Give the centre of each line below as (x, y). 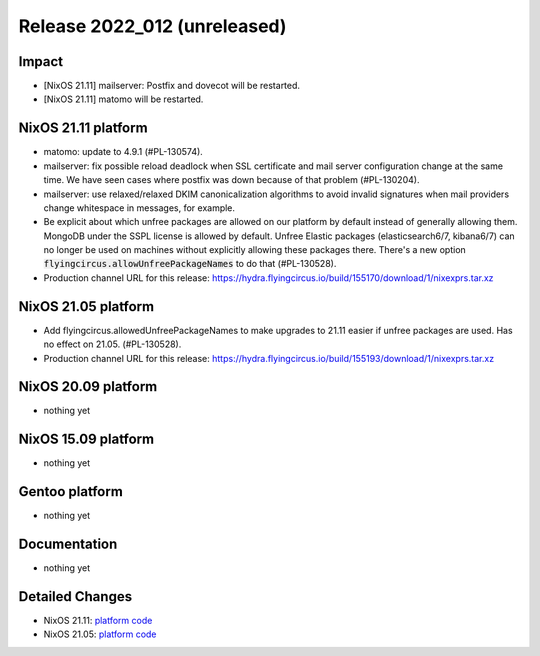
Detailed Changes (75, 596)
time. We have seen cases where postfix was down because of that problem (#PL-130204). (231, 180)
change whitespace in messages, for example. (139, 207)
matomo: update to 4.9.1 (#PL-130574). (123, 152)
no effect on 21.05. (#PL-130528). (112, 344)
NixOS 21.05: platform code (100, 634)
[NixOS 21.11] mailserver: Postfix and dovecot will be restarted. (171, 86)
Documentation (68, 544)
